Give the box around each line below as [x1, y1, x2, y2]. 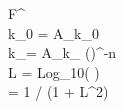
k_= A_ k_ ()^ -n [8, 42, 117, 63]
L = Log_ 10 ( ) [8, 61, 100, 82]
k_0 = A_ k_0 [8, 22, 100, 43]
